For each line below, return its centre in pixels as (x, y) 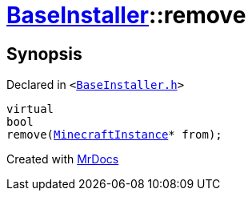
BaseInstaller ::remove (126, 15)
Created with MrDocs (63, 159)
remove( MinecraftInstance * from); (114, 135)
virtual (30, 109)
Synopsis (44, 54)
